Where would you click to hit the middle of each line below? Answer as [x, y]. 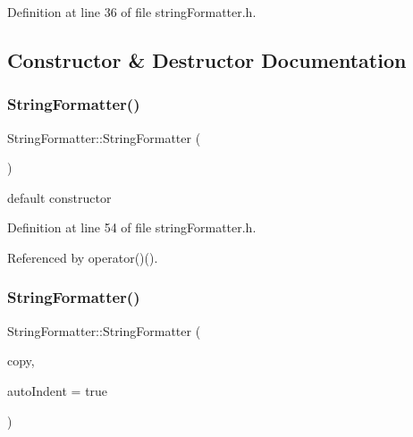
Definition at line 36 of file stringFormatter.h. [132, 12]
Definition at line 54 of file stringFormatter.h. [132, 227]
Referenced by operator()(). [83, 257]
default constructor [59, 197]
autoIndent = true [58, 390]
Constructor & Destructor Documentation [207, 59]
